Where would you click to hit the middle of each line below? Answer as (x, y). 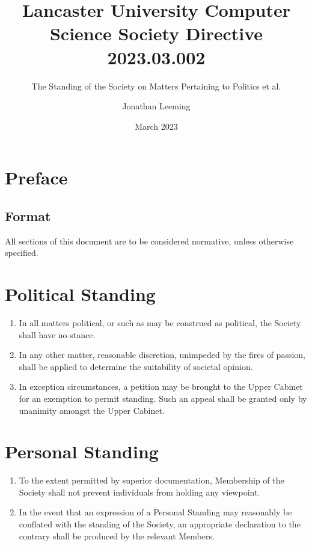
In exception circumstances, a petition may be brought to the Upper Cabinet (161, 387)
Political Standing (80, 294)
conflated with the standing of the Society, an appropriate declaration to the (160, 524)
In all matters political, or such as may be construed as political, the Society (160, 322)
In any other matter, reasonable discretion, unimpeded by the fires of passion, (162, 355)
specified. (22, 253)
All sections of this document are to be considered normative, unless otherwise (149, 241)
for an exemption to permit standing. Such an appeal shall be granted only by (163, 398)
